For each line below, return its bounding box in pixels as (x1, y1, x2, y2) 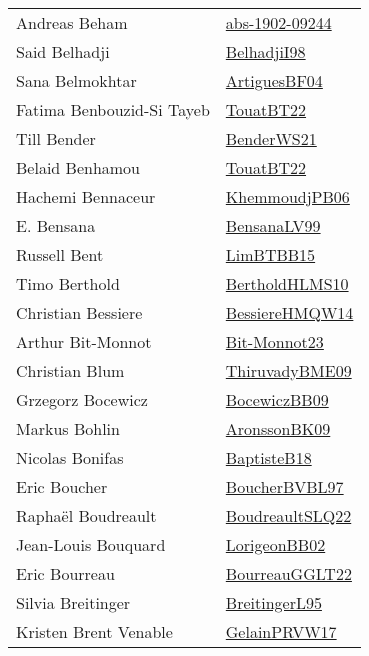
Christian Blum (16, 359, 125, 382)
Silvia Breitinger (16, 591, 131, 614)
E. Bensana (16, 214, 96, 237)
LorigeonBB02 (225, 533, 326, 556)
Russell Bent (16, 243, 104, 266)
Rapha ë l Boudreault (16, 504, 157, 527)
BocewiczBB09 (225, 388, 329, 411)
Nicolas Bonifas (16, 446, 124, 469)
